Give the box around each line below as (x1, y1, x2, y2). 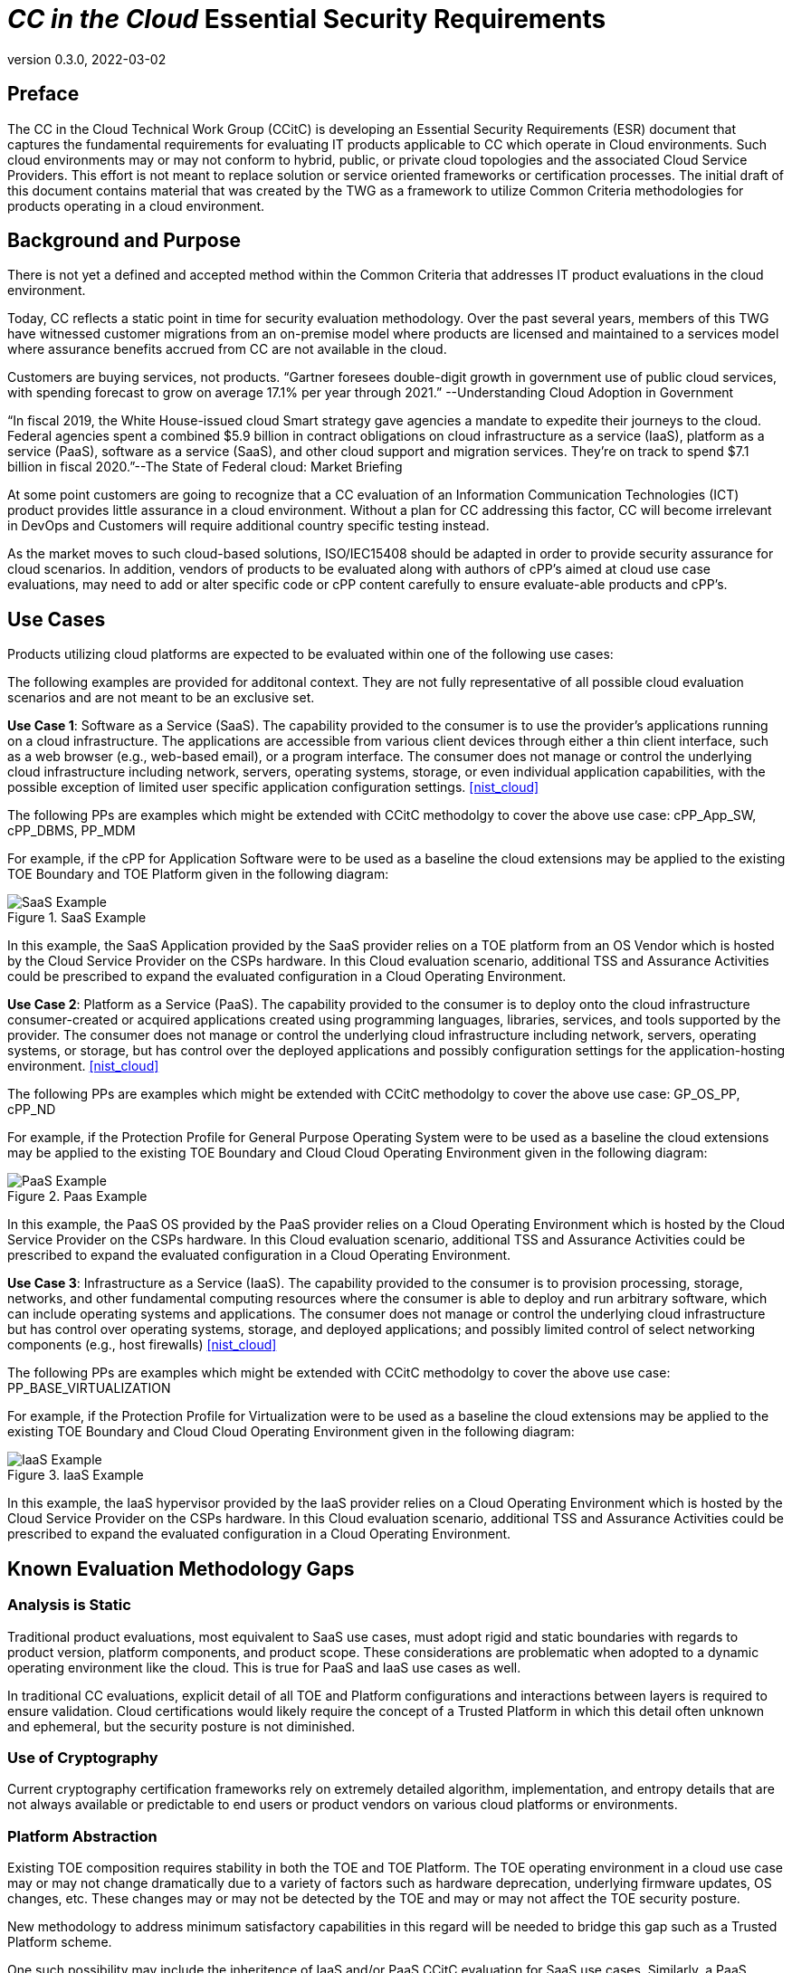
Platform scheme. (7, 1934, 112, 1949)
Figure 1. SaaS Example (7, 910, 147, 926)
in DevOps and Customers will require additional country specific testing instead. (7, 518, 490, 534)
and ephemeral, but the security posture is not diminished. (7, 1718, 356, 1734)
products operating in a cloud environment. (7, 197, 265, 214)
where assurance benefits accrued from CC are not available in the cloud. (7, 341, 447, 357)
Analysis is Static (7, 1596, 131, 1615)
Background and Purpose (7, 229, 241, 253)
